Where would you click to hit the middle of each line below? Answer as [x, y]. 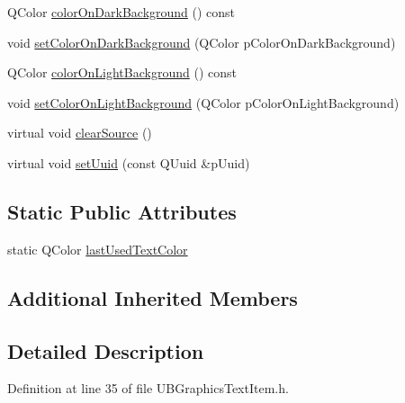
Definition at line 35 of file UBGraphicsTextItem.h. [148, 388]
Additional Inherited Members [153, 297]
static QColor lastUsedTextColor [98, 249]
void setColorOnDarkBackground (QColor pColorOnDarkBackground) [202, 42]
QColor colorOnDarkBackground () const [121, 12]
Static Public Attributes [122, 211]
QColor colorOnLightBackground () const [122, 72]
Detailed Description [106, 350]
